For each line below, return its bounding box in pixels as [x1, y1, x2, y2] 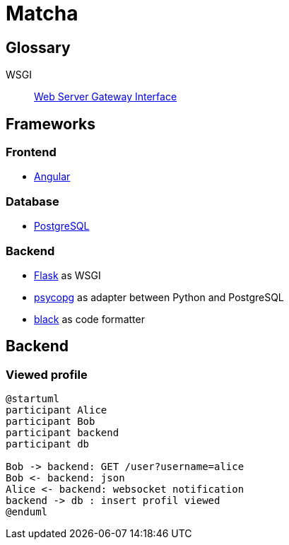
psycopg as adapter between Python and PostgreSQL [34, 291, 284, 303]
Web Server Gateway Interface [34, 90, 177, 103]
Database [6, 194, 59, 209]
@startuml [6, 393, 59, 405]
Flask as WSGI [34, 269, 101, 281]
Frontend [6, 145, 57, 160]
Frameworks [6, 115, 96, 133]
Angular [34, 170, 71, 183]
